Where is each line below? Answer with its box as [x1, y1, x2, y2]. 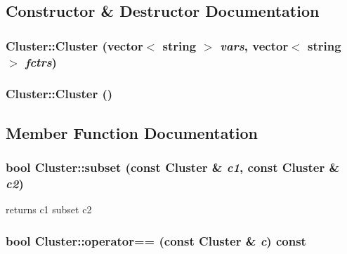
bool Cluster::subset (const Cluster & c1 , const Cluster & [6, 159, 340, 176]
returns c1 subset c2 [6, 202, 92, 217]
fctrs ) [25, 53, 57, 70]
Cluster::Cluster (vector [6, 36, 143, 54]
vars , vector [220, 36, 289, 54]
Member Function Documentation [6, 121, 258, 143]
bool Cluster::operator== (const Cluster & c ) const [6, 232, 306, 249]
